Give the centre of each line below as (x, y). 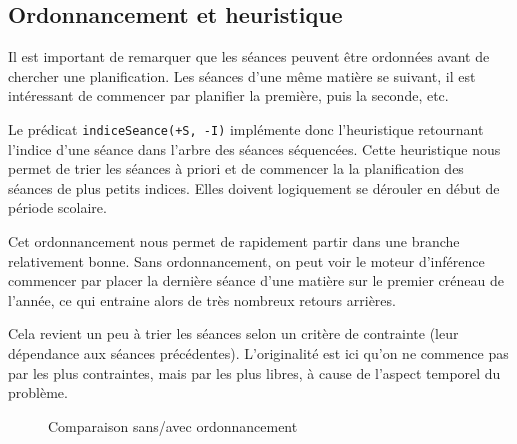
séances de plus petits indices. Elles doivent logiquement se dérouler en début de (254, 187)
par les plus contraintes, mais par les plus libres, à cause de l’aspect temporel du (254, 372)
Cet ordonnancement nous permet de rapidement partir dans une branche (234, 241)
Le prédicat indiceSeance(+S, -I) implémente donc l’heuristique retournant (246, 128)
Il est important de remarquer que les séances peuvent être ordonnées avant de (249, 56)
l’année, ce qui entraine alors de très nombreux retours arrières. (202, 299)
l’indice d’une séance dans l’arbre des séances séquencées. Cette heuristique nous (254, 148)
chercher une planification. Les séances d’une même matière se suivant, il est (242, 75)
